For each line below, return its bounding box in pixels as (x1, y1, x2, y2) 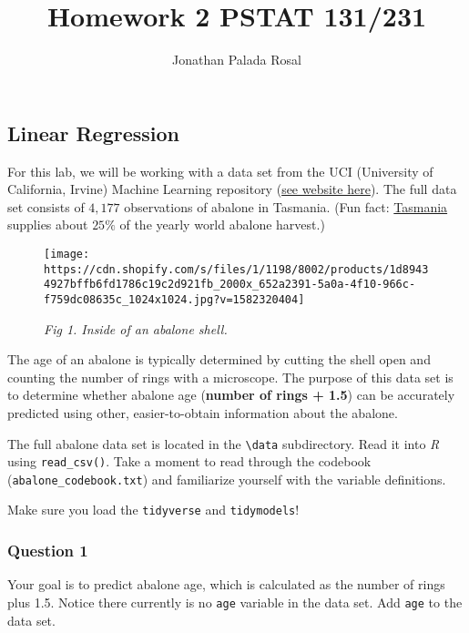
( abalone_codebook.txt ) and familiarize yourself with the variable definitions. (7, 469, 446, 488)
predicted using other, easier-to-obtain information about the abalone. (7, 403, 398, 422)
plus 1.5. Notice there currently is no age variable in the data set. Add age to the (7, 592, 463, 611)
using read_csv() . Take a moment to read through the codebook (7, 452, 372, 471)
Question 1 (7, 539, 88, 562)
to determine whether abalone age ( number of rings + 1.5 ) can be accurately (7, 385, 455, 404)
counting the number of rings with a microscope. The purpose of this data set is (7, 367, 454, 386)
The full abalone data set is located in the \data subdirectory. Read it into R (7, 434, 440, 453)
